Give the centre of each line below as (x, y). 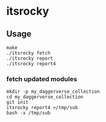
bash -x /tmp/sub (28, 113)
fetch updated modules (42, 79)
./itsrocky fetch (28, 53)
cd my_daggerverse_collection (45, 97)
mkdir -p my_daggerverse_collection (53, 92)
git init (17, 102)
